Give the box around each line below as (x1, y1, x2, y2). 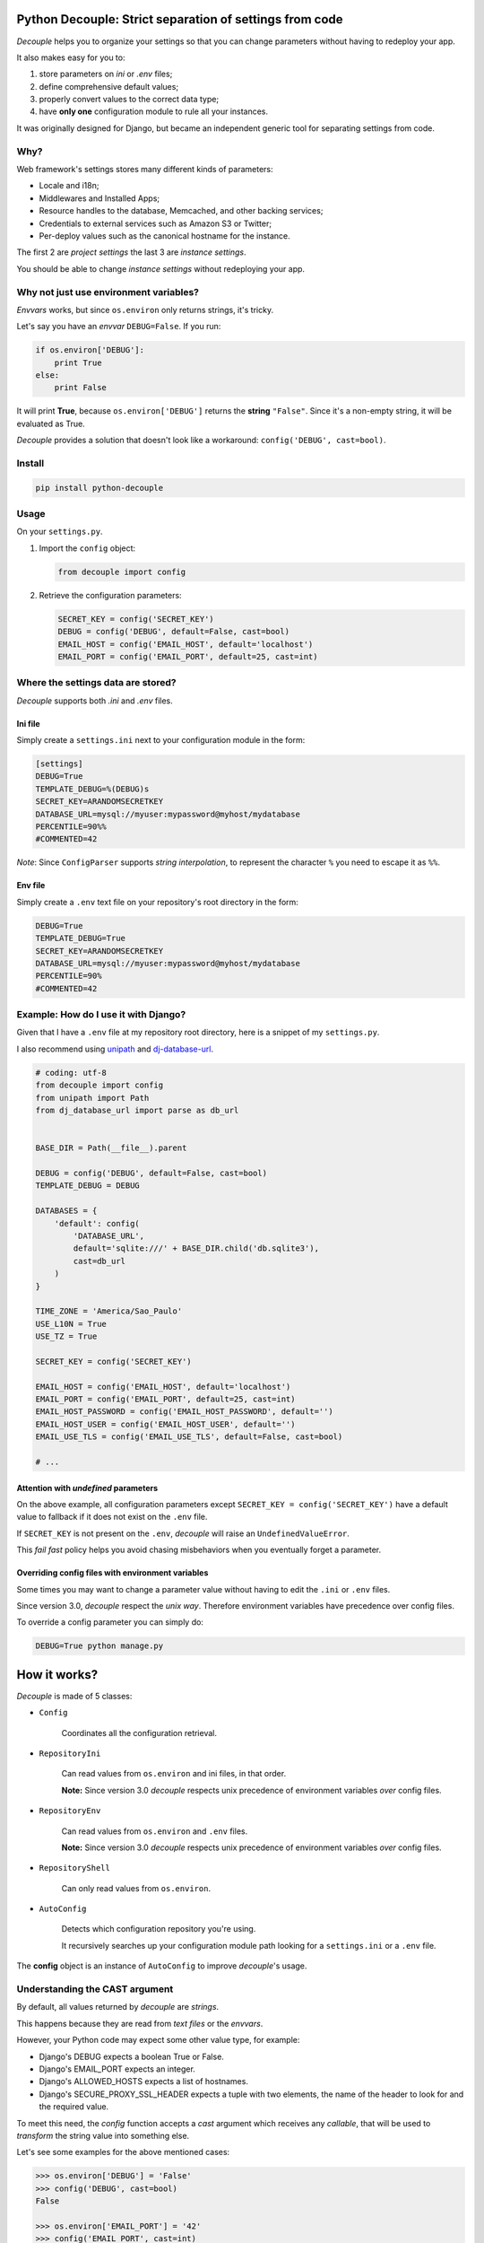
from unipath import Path (35, 1093, 150, 1103)
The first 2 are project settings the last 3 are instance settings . (16, 247, 246, 257)
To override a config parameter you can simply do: (16, 1617, 203, 1628)
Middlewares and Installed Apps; (39, 193, 160, 204)
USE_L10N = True (35, 1319, 108, 1329)
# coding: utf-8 (35, 1068, 108, 1078)
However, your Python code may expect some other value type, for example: (16, 2035, 300, 2046)
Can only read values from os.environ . (61, 1882, 211, 1893)
